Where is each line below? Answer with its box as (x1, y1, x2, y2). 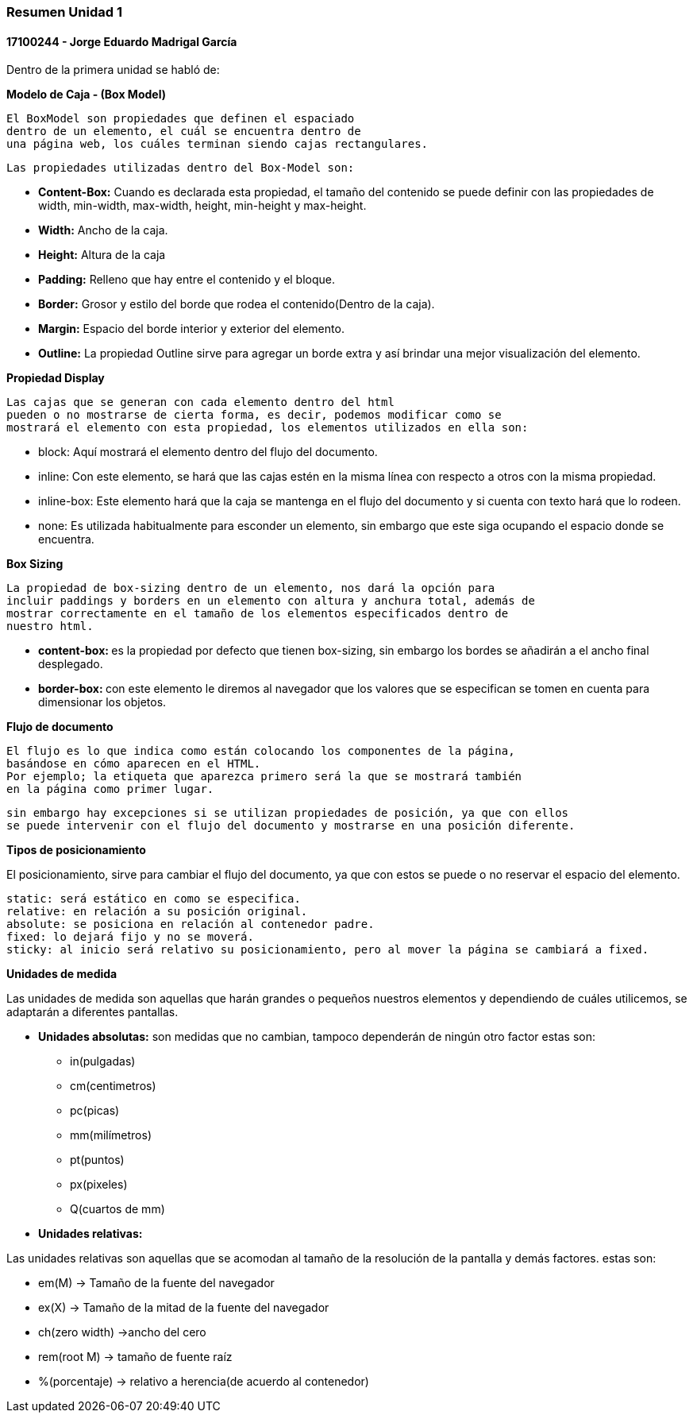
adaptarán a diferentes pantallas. (6, 1005, 179, 1019)
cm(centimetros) (70, 1079, 156, 1093)
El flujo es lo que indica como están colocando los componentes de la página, (6, 744, 515, 758)
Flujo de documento (6, 720, 114, 734)
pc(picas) (70, 1104, 120, 1118)
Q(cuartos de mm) (70, 1202, 165, 1216)
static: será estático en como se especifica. (6, 892, 301, 906)
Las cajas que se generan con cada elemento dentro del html (6, 396, 395, 409)
